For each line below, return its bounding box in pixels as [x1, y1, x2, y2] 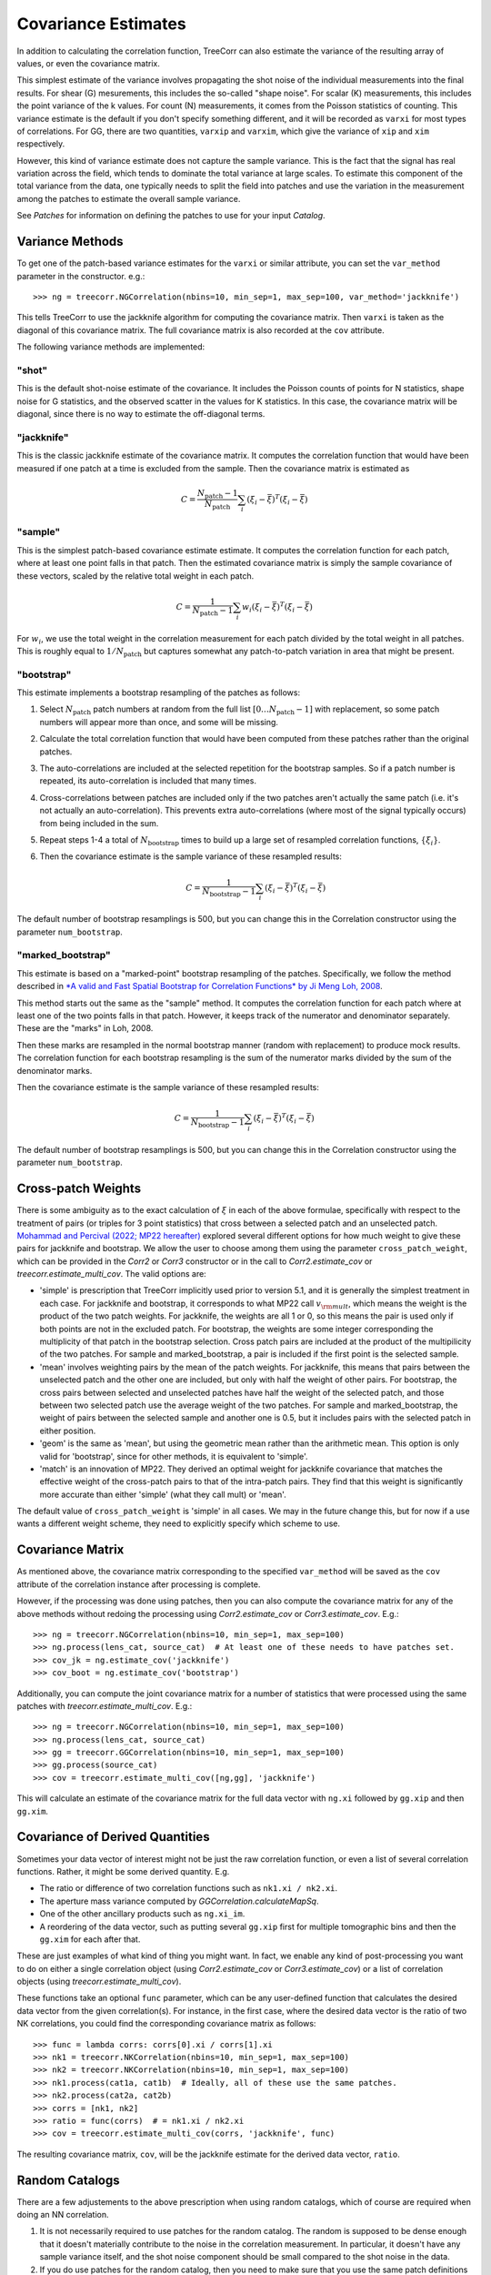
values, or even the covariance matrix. [16, 57, 161, 68]
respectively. [16, 138, 65, 149]
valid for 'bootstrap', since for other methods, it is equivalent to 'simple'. [39, 1451, 308, 1461]
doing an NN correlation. [16, 2209, 109, 2220]
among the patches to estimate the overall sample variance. [16, 193, 241, 204]
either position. [39, 1425, 96, 1436]
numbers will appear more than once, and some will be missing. [39, 716, 279, 727]
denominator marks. [16, 1065, 93, 1076]
